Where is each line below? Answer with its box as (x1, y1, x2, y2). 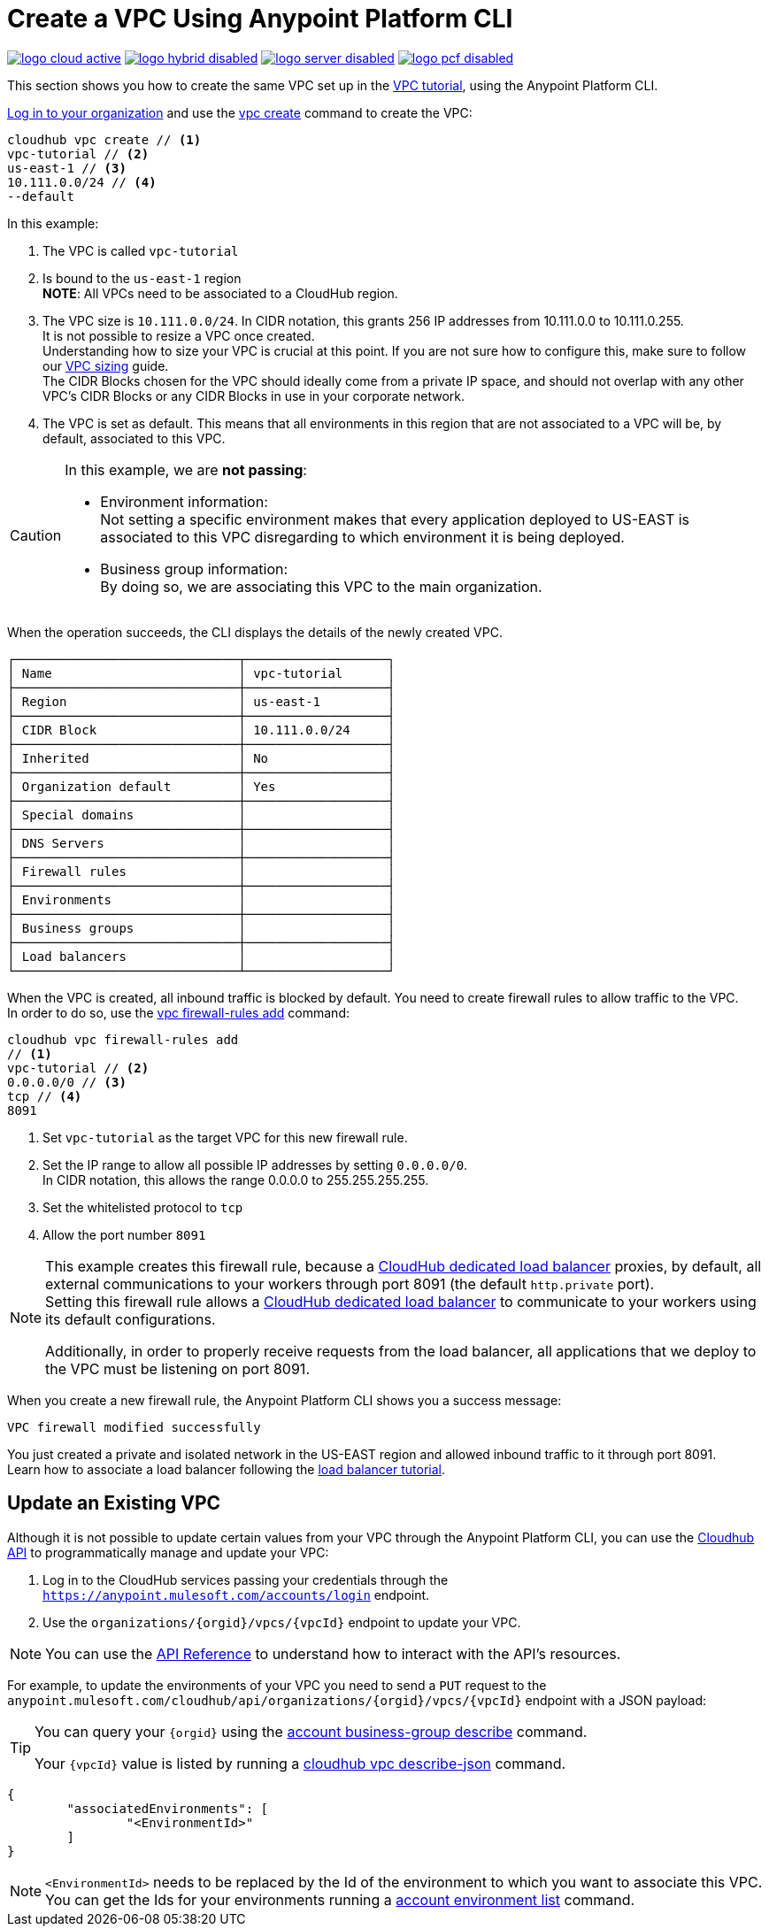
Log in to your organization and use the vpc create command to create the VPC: (7, 104, 473, 120)
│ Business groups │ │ (7, 920, 396, 935)
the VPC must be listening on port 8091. (45, 1359, 310, 1378)
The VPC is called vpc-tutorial (42, 242, 239, 258)
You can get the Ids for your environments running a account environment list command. (45, 1890, 635, 1909)
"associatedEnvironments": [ (66, 1801, 269, 1816)
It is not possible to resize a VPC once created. (42, 327, 315, 343)
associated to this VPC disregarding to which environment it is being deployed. (100, 527, 625, 546)
